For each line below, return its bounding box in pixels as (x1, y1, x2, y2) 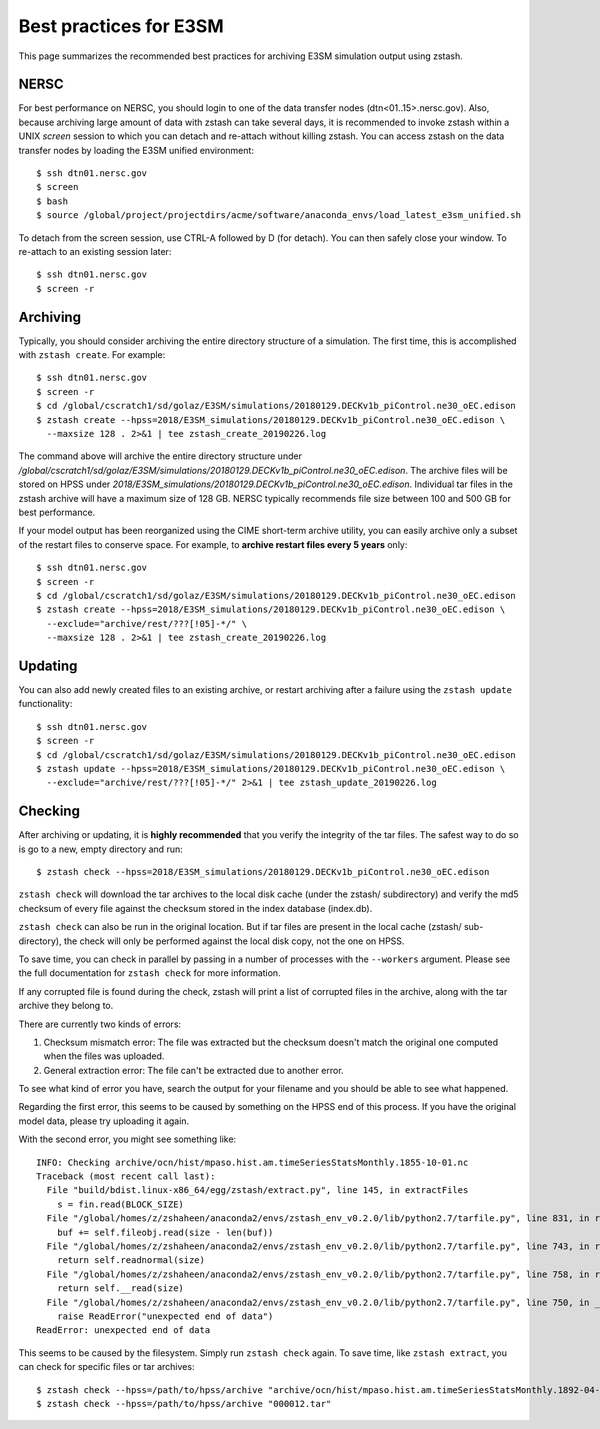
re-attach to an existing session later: (18, 245, 172, 257)
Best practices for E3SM (18, 15, 224, 37)
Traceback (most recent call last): (36, 1171, 216, 1182)
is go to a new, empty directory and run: (18, 843, 184, 855)
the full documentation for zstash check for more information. (18, 967, 281, 979)
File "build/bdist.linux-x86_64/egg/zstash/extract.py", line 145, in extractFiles (46, 1185, 469, 1196)
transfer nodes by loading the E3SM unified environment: (18, 144, 255, 156)
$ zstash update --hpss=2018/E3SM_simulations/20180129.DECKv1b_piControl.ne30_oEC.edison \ (36, 763, 506, 774)
